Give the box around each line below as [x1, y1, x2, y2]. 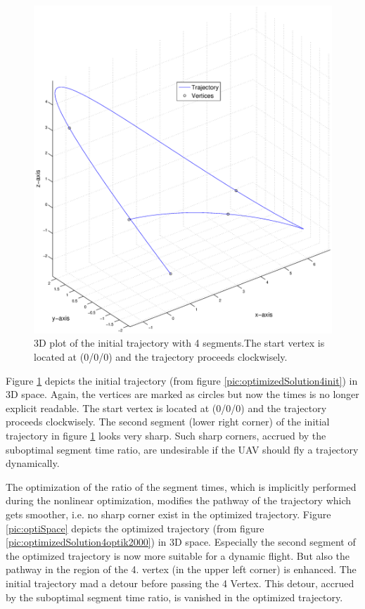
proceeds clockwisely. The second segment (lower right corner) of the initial [6, 414, 330, 429]
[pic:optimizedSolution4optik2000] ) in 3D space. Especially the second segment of [6, 534, 356, 549]
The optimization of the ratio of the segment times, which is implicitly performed [6, 479, 357, 494]
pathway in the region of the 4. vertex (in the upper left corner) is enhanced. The [6, 562, 357, 577]
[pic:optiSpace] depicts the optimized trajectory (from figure [6, 520, 264, 535]
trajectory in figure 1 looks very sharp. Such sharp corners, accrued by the [6, 428, 326, 442]
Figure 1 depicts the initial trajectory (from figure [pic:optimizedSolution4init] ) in [6, 373, 358, 387]
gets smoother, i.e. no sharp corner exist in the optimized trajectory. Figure [6, 506, 331, 521]
